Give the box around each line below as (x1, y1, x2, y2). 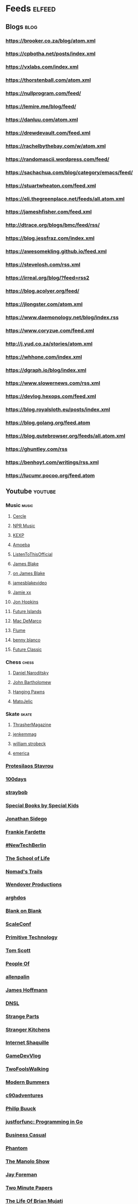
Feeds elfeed (5, 3, 56, 14)
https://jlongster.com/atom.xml (5, 301, 83, 308)
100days (5, 776, 27, 783)
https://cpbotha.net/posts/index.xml (5, 50, 96, 57)
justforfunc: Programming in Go (5, 1119, 83, 1125)
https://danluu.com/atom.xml (5, 116, 78, 123)
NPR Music (12, 523, 35, 529)
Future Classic (12, 646, 42, 652)
